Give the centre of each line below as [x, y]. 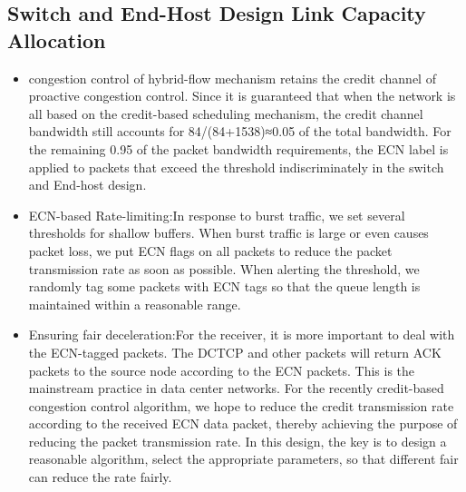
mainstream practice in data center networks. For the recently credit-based [236, 388]
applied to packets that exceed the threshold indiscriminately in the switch [236, 167]
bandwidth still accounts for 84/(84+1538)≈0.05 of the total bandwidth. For [240, 131]
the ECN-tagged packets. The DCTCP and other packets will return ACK [235, 352]
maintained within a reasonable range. [135, 304]
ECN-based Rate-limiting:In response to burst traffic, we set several [217, 215]
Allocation [57, 39]
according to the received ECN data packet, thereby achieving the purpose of [243, 423]
